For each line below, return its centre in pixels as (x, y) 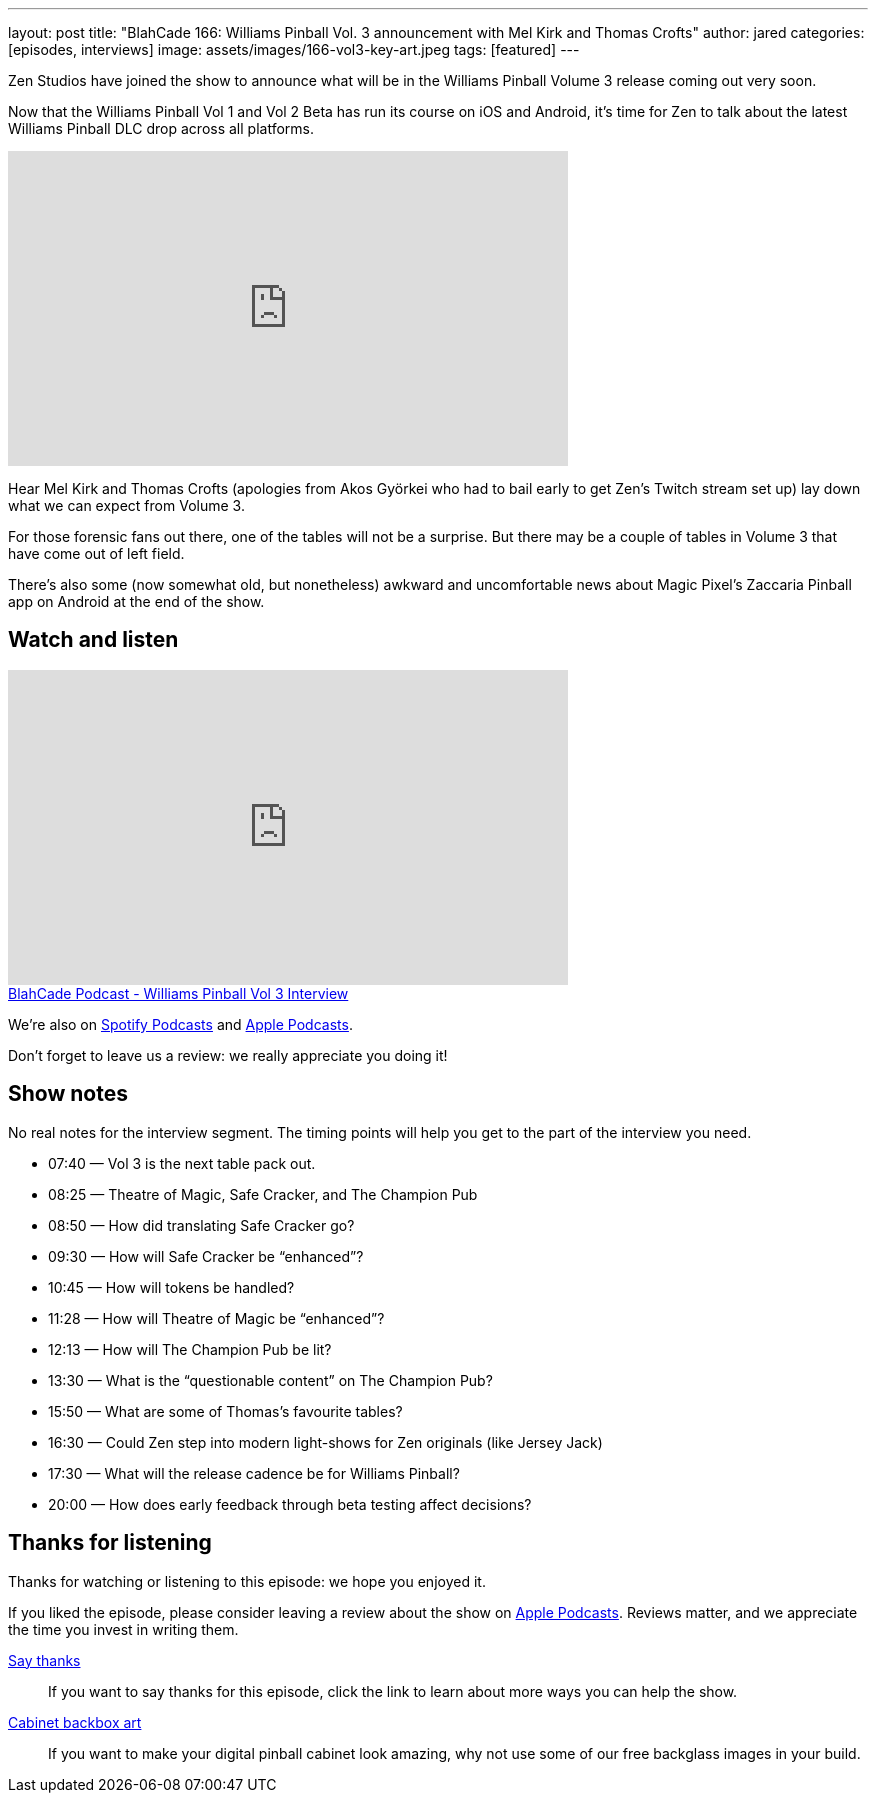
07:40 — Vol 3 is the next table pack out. (182, 1163)
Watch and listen (93, 640)
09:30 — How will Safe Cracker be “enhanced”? (206, 1256)
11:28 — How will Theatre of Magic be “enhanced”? (216, 1318)
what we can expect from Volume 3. (126, 505)
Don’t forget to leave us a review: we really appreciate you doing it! (228, 1055)
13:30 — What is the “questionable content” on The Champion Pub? (270, 1380)
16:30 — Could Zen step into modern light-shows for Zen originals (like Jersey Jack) (325, 1442)
